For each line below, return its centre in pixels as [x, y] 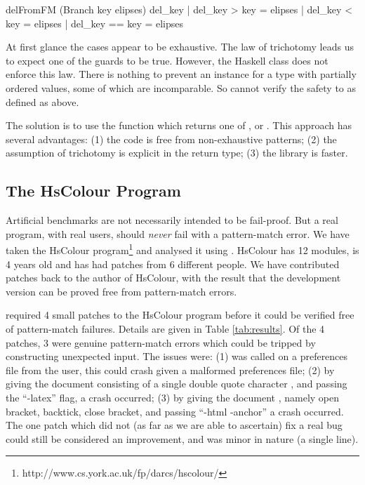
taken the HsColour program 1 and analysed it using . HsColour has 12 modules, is [182, 249]
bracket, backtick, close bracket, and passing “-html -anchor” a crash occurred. [175, 411]
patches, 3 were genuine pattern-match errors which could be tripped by [161, 342]
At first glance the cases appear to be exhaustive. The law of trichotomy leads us [180, 47]
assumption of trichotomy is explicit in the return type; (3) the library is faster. [177, 153]
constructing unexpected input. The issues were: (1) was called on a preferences [177, 356]
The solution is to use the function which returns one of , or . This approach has [179, 125]
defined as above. [42, 101]
